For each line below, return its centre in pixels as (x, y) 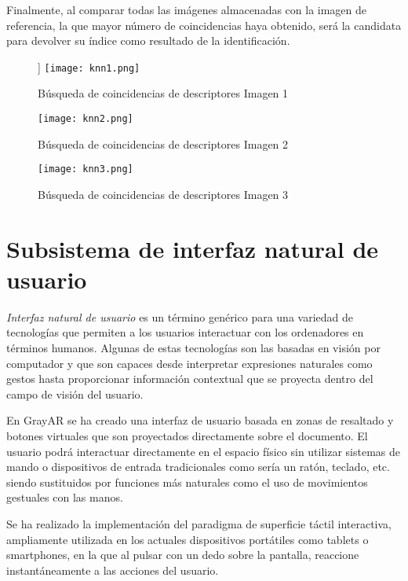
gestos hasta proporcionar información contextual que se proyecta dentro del (190, 379)
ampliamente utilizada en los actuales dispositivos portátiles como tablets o (188, 539)
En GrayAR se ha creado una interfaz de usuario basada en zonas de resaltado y (200, 420)
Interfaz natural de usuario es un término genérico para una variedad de (180, 316)
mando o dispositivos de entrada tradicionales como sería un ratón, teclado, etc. (198, 467)
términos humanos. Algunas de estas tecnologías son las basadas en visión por (193, 348)
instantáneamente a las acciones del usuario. (113, 570)
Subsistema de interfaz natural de (193, 248)
